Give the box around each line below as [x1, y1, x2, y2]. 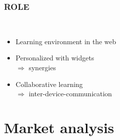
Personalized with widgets [15, 53, 94, 63]
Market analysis [4, 117, 115, 137]
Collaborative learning [15, 79, 83, 89]
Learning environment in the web [15, 36, 117, 46]
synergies [29, 62, 56, 72]
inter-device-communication [29, 88, 112, 99]
